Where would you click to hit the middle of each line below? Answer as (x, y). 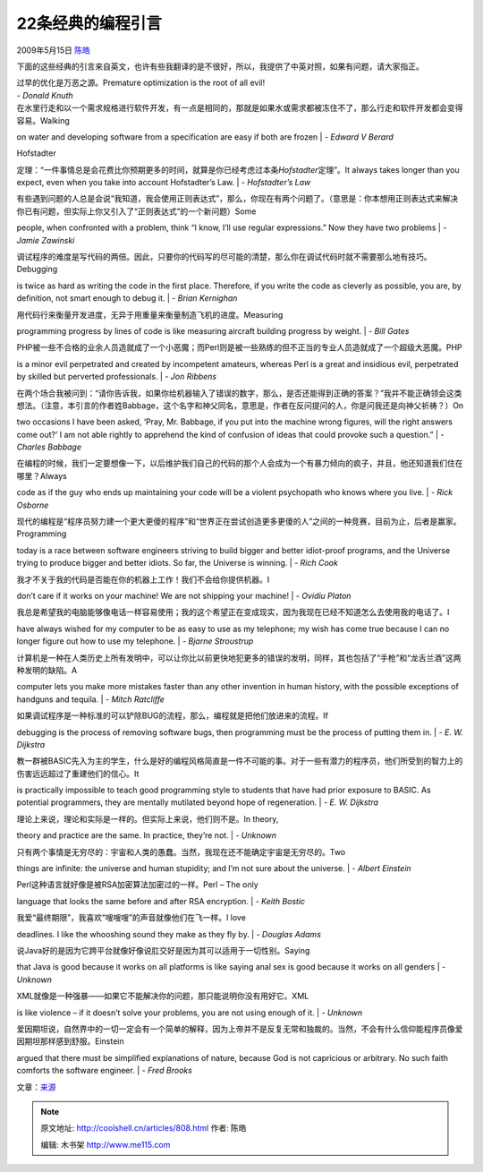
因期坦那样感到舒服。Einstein (70, 1041)
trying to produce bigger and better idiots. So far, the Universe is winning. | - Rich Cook (178, 563)
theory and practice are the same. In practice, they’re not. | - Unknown (147, 835)
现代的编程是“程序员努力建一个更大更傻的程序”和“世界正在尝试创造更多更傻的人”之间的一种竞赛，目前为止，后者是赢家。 (239, 522)
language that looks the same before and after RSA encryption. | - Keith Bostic (161, 901)
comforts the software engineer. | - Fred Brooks (104, 1071)
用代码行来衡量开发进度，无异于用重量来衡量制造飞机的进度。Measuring (150, 314)
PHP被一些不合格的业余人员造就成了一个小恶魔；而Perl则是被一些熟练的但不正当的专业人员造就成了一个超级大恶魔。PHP (239, 347)
